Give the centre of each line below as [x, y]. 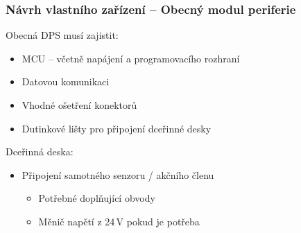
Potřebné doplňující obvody [97, 198]
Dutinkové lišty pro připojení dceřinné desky [117, 128]
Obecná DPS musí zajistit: [62, 35]
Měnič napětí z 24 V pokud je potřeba [119, 221]
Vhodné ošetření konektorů [79, 105]
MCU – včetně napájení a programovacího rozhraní [131, 58]
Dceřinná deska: [40, 152]
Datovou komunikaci [66, 81]
